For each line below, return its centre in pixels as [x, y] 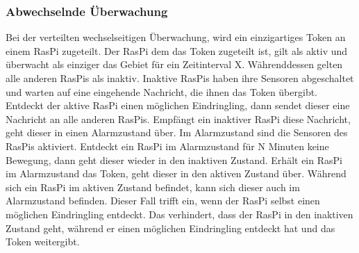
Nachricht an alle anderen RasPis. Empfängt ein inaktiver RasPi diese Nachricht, [178, 119]
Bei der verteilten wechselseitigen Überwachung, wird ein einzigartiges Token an [176, 37]
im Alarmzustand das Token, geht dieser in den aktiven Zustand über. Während [176, 173]
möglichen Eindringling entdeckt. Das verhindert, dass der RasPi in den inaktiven [179, 214]
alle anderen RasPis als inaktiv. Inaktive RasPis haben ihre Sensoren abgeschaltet [180, 78]
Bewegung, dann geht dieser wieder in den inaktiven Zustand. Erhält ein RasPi [174, 160]
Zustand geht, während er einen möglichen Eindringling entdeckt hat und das [170, 228]
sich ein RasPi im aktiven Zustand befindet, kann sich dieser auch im [153, 187]
